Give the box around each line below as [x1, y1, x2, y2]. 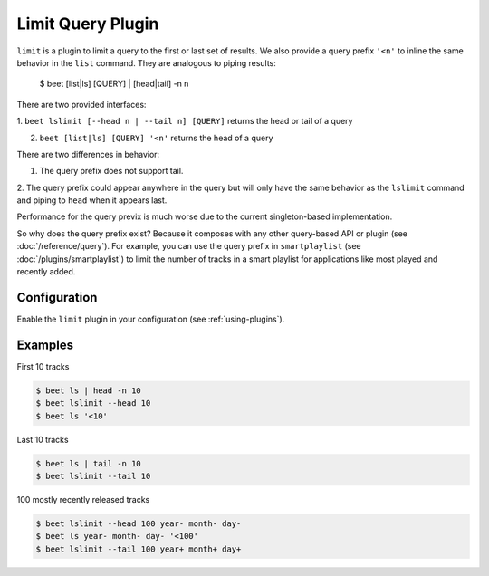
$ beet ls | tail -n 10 [35, 458, 142, 468]
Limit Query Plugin [16, 14, 159, 34]
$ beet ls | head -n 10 [35, 385, 142, 396]
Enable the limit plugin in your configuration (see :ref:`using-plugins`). [16, 313, 285, 324]
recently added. [16, 266, 76, 277]
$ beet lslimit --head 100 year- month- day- [35, 518, 242, 529]
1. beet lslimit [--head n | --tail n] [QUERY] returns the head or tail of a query [16, 116, 353, 127]
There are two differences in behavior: [16, 149, 160, 159]
